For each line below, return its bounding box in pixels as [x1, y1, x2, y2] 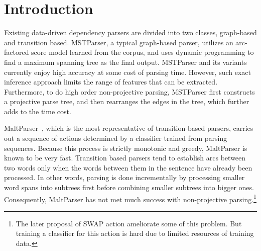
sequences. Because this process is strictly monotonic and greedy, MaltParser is [4, 142, 247, 153]
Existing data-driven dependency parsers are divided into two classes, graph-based [4, 27, 257, 38]
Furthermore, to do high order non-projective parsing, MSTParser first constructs [4, 86, 255, 97]
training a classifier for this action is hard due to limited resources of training [16, 228, 254, 238]
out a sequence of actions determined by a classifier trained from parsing [4, 133, 227, 143]
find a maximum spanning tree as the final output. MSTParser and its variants [4, 56, 247, 67]
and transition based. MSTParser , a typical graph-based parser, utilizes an [4, 37, 233, 47]
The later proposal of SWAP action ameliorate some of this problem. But [16, 218, 242, 228]
